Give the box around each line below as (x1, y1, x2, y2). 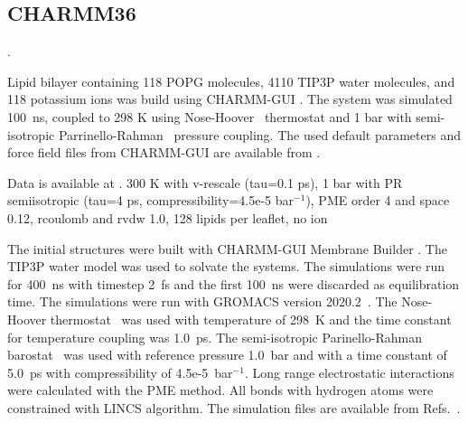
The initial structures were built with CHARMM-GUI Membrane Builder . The (7, 239, 447, 258)
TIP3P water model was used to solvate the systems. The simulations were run (7, 257, 445, 276)
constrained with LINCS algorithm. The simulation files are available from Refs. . (7, 398, 461, 417)
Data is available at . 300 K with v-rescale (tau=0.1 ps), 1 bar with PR (7, 173, 403, 192)
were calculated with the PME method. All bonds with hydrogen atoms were (7, 381, 434, 399)
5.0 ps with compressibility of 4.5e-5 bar (7, 362, 233, 381)
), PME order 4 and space (305, 191, 450, 210)
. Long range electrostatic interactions (244, 362, 454, 381)
